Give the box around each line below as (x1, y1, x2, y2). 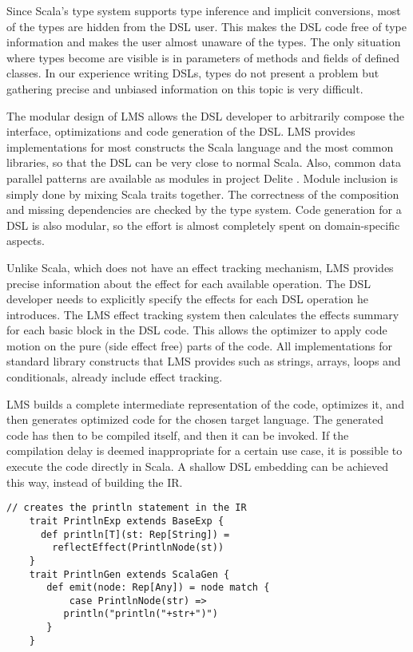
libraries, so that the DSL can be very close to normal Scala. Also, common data (6, 154, 401, 171)
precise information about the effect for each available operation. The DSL (6, 275, 371, 291)
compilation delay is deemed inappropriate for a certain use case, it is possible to (6, 442, 403, 459)
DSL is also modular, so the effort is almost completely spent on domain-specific (6, 216, 400, 233)
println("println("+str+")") (63, 608, 218, 620)
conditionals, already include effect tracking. (6, 369, 223, 385)
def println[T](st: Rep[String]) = (40, 528, 230, 540)
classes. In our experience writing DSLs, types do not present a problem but (6, 65, 379, 81)
